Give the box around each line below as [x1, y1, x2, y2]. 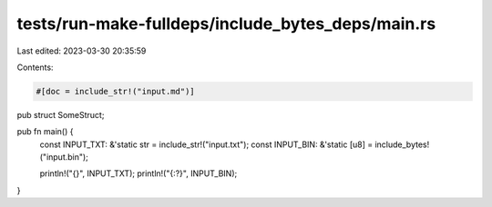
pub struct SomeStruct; [16, 109, 105, 120]
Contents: [16, 62, 54, 73]
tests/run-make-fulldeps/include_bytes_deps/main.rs [16, 14, 436, 34]
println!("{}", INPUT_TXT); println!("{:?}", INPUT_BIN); [39, 168, 238, 179]
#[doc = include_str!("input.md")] [36, 86, 195, 96]
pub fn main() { [16, 126, 74, 137]
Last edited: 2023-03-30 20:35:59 [16, 45, 147, 56]
